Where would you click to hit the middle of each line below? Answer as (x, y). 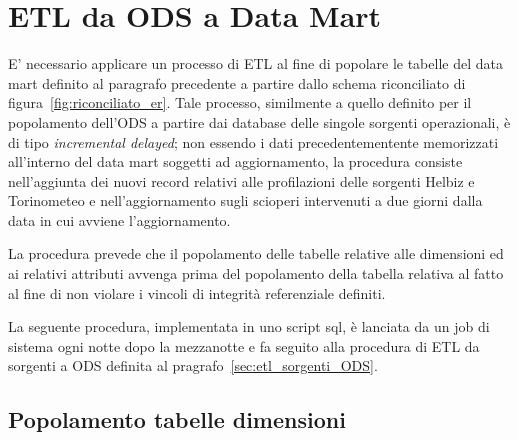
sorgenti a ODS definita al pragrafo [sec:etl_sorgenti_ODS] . (193, 365)
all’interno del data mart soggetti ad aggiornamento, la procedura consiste (235, 161)
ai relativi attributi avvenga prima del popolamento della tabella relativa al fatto (256, 273)
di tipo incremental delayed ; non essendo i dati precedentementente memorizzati (253, 141)
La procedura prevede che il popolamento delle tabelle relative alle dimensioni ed (256, 253)
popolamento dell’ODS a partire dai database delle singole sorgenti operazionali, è (259, 121)
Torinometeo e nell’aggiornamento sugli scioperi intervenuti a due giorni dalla (245, 200)
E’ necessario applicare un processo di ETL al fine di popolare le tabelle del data (255, 63)
